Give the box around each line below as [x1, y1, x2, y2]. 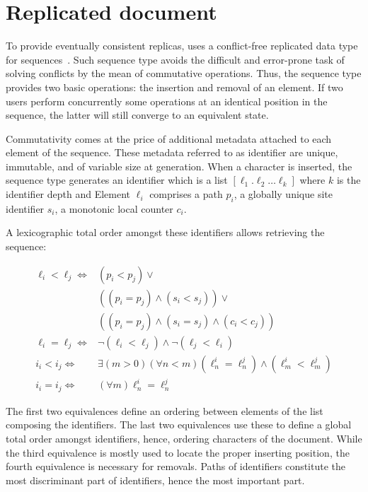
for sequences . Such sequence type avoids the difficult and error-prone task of [6, 52, 345, 66]
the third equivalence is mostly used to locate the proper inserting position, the [6, 445, 350, 459]
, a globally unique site [234, 187, 333, 201]
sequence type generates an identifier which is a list [6, 172, 228, 187]
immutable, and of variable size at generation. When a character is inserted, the [6, 158, 352, 173]
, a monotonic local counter [54, 201, 173, 216]
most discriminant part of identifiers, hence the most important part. [6, 472, 305, 487]
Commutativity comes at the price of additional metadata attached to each [6, 131, 332, 146]
